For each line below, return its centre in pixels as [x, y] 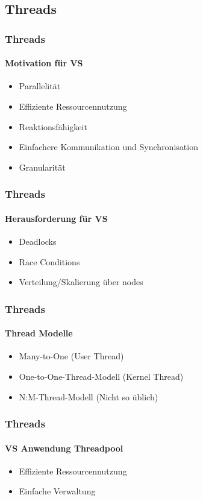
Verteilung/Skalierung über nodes [81, 282]
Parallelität [40, 86]
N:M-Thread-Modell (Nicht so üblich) [89, 396]
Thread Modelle [39, 333]
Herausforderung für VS [56, 218]
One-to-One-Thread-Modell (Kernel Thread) [101, 377]
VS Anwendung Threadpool [64, 448]
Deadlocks [38, 241]
